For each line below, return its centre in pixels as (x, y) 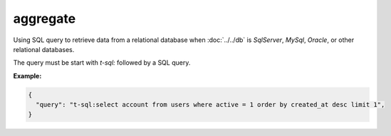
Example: (27, 75)
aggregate (45, 19)
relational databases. (44, 49)
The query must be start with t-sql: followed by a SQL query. (102, 63)
